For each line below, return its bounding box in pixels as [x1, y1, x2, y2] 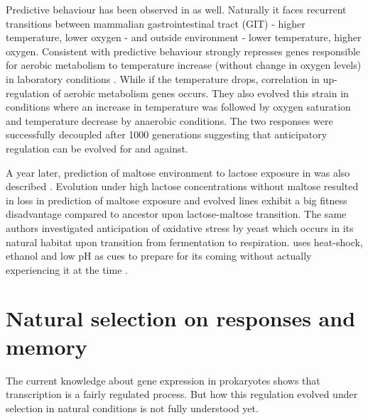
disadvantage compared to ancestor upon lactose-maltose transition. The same [6, 206, 347, 221]
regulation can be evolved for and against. [6, 140, 188, 155]
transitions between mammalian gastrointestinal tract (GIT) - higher [6, 16, 305, 31]
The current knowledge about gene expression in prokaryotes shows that [6, 372, 320, 387]
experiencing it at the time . [6, 262, 128, 277]
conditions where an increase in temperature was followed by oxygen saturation [6, 99, 351, 114]
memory [6, 331, 87, 360]
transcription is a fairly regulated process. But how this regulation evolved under [6, 387, 358, 402]
